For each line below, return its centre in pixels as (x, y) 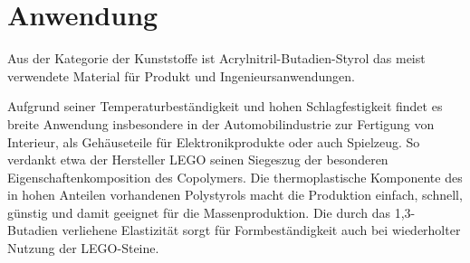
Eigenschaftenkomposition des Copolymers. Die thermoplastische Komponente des (235, 177)
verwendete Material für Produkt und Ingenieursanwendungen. (181, 75)
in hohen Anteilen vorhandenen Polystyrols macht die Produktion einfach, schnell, (235, 195)
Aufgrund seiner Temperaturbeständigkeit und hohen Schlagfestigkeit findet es (225, 106)
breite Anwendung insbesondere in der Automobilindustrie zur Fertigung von (221, 123)
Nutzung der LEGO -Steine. (83, 248)
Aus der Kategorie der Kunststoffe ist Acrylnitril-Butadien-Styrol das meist (216, 58)
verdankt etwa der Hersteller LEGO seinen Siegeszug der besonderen (198, 160)
